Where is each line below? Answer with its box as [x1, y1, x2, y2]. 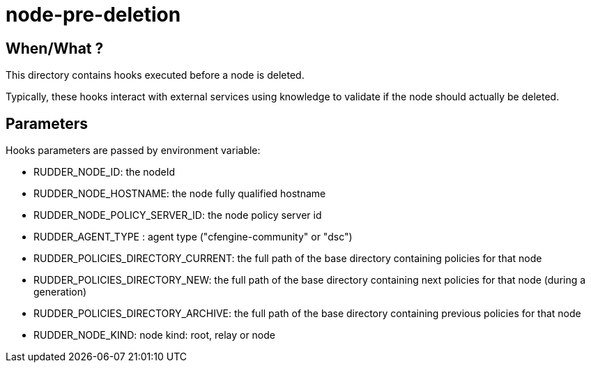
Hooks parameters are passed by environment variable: [6, 144, 261, 157]
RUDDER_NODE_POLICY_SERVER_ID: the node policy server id [33, 209, 322, 222]
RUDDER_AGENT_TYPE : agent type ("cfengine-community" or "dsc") [33, 231, 353, 243]
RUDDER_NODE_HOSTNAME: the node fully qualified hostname [33, 187, 326, 200]
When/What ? [6, 39, 104, 57]
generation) [33, 286, 87, 298]
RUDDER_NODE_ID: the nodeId [33, 166, 176, 178]
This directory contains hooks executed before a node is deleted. [6, 69, 305, 82]
